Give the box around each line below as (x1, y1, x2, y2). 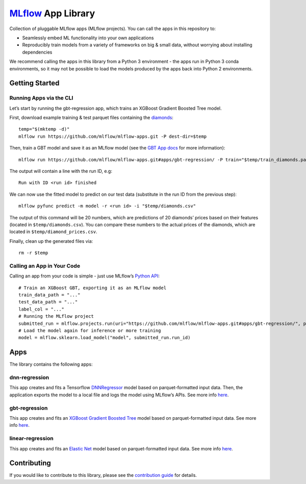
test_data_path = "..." (18, 299, 78, 305)
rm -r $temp (18, 250, 48, 256)
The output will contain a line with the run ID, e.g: (9, 168, 112, 174)
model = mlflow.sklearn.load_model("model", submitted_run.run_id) (18, 335, 191, 341)
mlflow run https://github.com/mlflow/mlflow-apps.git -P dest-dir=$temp (18, 133, 207, 139)
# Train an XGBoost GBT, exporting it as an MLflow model (18, 285, 167, 291)
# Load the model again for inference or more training (18, 328, 161, 334)
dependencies (22, 49, 53, 55)
